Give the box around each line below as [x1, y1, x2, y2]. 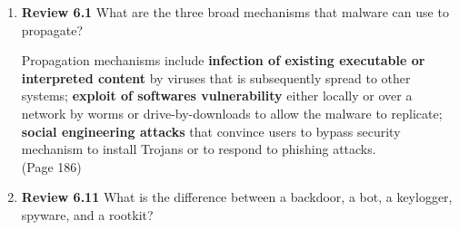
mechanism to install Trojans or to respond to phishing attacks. [21, 139, 376, 158]
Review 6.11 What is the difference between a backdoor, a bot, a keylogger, [21, 187, 453, 206]
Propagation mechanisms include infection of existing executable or [21, 51, 425, 70]
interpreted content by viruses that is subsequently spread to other [21, 68, 411, 87]
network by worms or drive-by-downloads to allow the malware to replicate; [21, 103, 443, 122]
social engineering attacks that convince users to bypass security [21, 121, 401, 140]
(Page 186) [21, 157, 82, 176]
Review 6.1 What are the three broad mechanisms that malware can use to [21, 3, 449, 21]
